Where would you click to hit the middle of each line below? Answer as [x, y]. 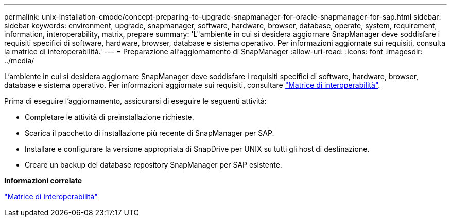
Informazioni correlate [43, 181]
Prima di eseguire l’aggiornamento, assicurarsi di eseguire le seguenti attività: [135, 101]
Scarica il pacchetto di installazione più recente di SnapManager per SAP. [150, 133]
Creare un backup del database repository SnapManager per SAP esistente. [153, 165]
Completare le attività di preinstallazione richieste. [109, 117]
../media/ [19, 60]
